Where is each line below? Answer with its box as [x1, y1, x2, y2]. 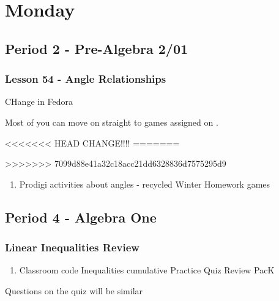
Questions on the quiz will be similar [5, 284, 143, 297]
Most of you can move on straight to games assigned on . [5, 115, 218, 128]
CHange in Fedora [5, 95, 73, 108]
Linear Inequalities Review [5, 240, 139, 255]
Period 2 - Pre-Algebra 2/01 [5, 39, 188, 58]
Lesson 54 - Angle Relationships [5, 71, 166, 86]
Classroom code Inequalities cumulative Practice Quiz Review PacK [19, 264, 275, 276]
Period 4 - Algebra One [5, 207, 157, 226]
